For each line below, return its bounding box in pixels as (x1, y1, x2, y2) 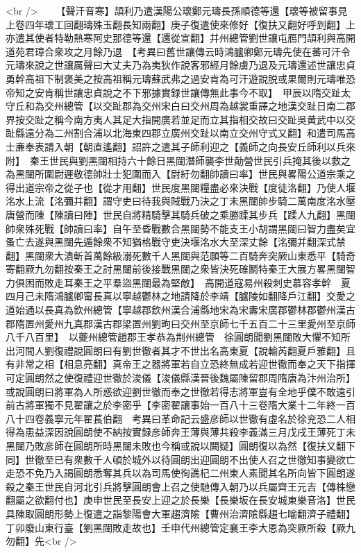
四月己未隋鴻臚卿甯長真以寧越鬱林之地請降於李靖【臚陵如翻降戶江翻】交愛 (6, 289, 346, 303)
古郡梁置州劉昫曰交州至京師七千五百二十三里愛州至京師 (102, 316, 355, 330)
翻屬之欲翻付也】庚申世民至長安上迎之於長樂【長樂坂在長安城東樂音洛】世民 (6, 493, 355, 507)
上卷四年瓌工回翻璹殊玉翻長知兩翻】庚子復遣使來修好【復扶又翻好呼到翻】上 (6, 17, 355, 31)
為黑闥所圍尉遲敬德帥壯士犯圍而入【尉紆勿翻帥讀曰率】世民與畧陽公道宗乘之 (6, 167, 355, 181)
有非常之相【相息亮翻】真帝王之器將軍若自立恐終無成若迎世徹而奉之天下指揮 (6, 357, 355, 371)
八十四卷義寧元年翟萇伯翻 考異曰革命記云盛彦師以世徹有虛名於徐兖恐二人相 (6, 411, 355, 425)
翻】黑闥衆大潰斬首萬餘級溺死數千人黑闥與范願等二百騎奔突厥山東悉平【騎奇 (6, 248, 355, 262)
